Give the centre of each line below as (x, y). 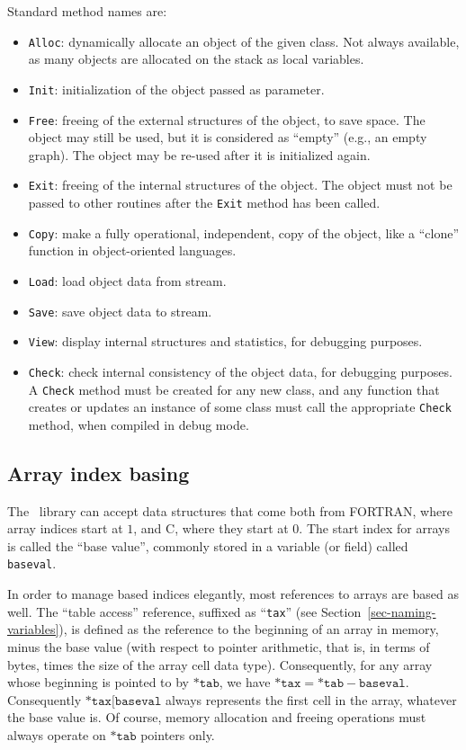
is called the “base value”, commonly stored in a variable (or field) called (208, 545)
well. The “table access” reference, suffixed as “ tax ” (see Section (184, 611)
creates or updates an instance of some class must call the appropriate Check (240, 407)
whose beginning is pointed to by (99, 682)
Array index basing (99, 473)
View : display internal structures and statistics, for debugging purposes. (225, 341)
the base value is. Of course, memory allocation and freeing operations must (217, 717)
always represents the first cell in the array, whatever (311, 699)
